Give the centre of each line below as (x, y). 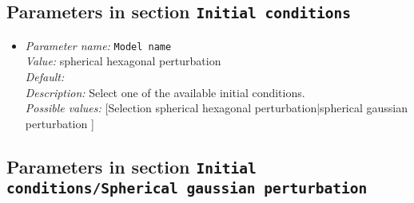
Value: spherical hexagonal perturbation (123, 61)
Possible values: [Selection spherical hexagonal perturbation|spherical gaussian (217, 108)
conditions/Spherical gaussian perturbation (187, 188)
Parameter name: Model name (98, 45)
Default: (45, 77)
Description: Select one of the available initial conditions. (165, 92)
